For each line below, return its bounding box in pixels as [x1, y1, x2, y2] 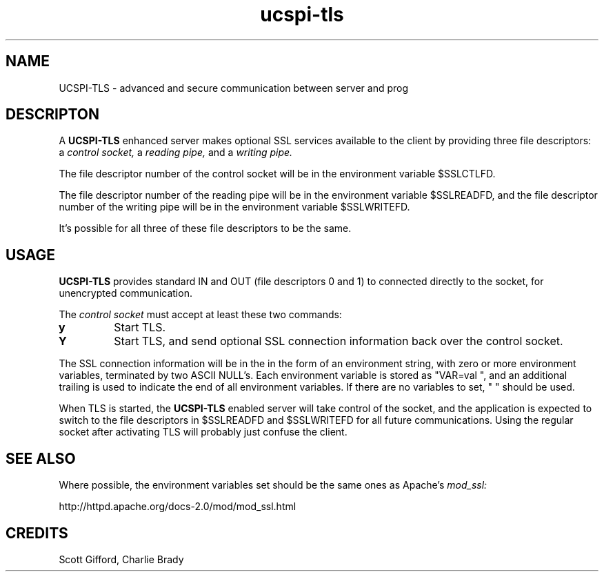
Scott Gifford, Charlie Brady [59, 553, 184, 565]
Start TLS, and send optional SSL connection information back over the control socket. [114, 334, 563, 349]
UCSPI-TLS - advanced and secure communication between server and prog [59, 81, 409, 94]
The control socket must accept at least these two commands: [59, 309, 342, 321]
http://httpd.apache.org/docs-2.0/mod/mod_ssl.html [59, 500, 296, 513]
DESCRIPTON [6, 106, 100, 124]
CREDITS [6, 524, 68, 542]
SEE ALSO [6, 449, 76, 467]
